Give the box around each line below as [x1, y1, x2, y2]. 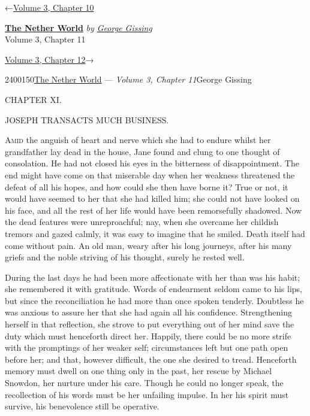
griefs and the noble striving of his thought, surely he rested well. [5, 251, 245, 263]
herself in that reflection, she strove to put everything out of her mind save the [5, 318, 294, 330]
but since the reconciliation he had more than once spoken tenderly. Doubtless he [5, 294, 304, 306]
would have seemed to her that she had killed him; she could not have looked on [5, 192, 300, 205]
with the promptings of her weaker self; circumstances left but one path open [5, 341, 288, 354]
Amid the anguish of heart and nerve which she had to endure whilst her [5, 133, 271, 146]
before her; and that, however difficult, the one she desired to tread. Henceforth [5, 353, 297, 365]
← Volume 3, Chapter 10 [5, 1, 94, 13]
